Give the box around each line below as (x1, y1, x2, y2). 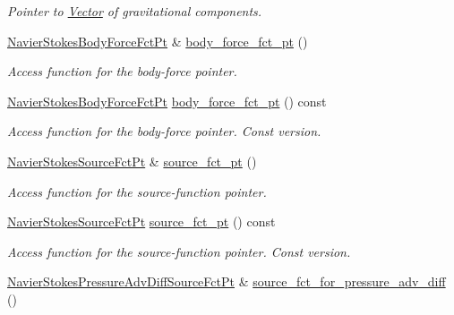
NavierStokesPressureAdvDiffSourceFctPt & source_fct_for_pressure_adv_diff (7, 272, 446, 291)
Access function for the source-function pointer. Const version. (7, 242, 351, 260)
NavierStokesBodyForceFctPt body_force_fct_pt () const (7, 91, 327, 110)
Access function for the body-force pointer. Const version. (7, 122, 321, 140)
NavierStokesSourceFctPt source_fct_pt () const (7, 212, 276, 231)
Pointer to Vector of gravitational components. (7, 2, 262, 20)
